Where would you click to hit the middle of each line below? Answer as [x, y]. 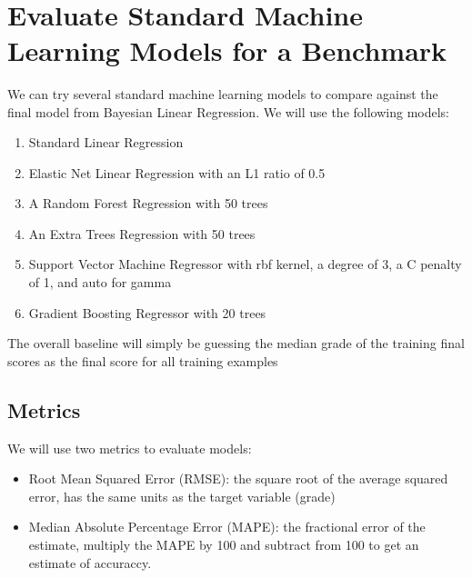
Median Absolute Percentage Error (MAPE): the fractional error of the [227, 527]
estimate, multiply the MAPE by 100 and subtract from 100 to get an [224, 545]
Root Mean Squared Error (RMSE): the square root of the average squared [238, 478]
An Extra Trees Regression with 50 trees [142, 233]
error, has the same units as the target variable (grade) [182, 496]
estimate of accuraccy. [90, 562]
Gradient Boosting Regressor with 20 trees [147, 312]
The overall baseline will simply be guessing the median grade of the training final [236, 343]
